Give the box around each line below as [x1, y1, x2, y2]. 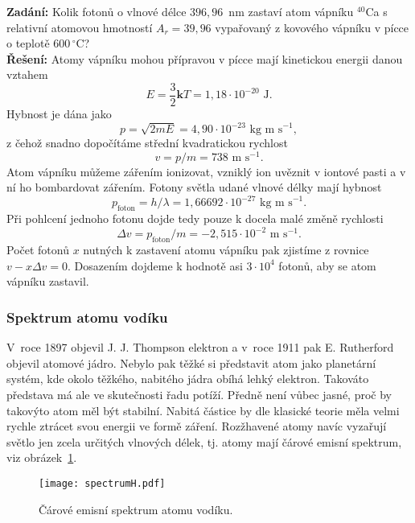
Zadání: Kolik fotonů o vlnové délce [6, 3, 187, 19]
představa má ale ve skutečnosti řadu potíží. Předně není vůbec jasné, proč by [6, 385, 392, 402]
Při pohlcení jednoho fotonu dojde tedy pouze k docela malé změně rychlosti [6, 210, 384, 227]
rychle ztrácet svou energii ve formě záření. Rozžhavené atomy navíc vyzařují [6, 418, 387, 434]
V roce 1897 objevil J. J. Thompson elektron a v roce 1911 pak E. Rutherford [6, 339, 394, 356]
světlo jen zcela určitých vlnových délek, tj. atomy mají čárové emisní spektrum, [6, 433, 402, 450]
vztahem [6, 66, 48, 83]
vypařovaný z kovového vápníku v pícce [215, 19, 409, 35]
